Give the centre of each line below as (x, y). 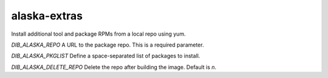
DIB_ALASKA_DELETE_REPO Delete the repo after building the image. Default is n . (114, 67)
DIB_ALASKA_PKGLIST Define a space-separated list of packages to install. (106, 56)
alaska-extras (47, 16)
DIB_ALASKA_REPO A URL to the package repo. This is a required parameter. (108, 45)
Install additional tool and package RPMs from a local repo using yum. (98, 34)
